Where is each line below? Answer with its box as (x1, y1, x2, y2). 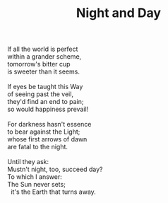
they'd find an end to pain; (7, 98, 84, 106)
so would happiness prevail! (7, 105, 89, 114)
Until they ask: (7, 158, 49, 166)
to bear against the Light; (7, 127, 80, 136)
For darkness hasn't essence (7, 120, 92, 129)
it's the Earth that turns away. (10, 187, 97, 196)
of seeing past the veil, (7, 90, 74, 98)
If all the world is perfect (7, 45, 78, 54)
